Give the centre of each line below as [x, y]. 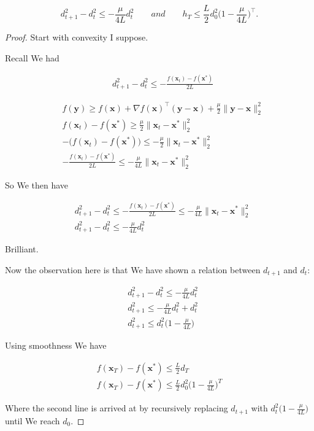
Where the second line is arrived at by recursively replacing [117, 408]
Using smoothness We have [56, 345]
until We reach [33, 420]
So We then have [37, 184]
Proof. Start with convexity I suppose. [77, 37]
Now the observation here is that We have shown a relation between [133, 269]
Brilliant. [22, 249]
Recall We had [32, 57]
